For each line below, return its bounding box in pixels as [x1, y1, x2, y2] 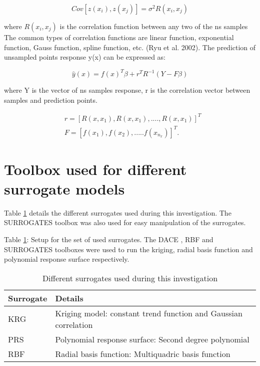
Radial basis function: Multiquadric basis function [55, 347, 230, 359]
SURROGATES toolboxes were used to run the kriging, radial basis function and [4, 244, 253, 254]
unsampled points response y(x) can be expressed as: [4, 52, 165, 62]
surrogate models [4, 178, 125, 199]
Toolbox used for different [4, 158, 187, 179]
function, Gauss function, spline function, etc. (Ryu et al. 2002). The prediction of [4, 42, 256, 52]
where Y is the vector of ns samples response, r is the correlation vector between [4, 85, 250, 95]
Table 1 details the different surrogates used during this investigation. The [4, 207, 231, 218]
